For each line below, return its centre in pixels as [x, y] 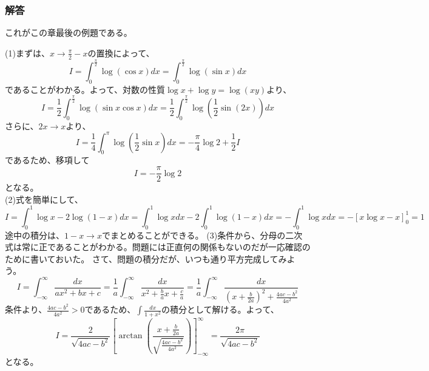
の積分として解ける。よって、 [220, 309]
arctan [130, 336]
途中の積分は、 [35, 235]
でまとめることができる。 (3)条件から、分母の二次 [202, 235]
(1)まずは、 [27, 53]
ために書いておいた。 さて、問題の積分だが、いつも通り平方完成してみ [146, 258]
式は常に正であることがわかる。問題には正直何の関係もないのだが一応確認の [158, 247]
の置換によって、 [121, 53]
